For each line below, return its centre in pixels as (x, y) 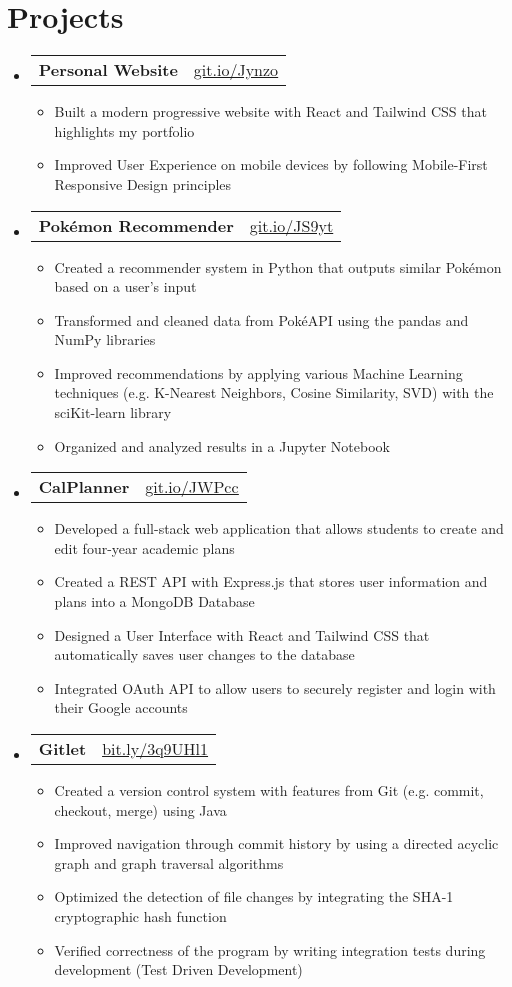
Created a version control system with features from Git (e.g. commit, (269, 790)
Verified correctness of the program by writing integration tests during (270, 949)
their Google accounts (121, 707)
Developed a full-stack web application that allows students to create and (279, 528)
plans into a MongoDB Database (154, 601)
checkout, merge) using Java (140, 809)
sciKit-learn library (113, 412)
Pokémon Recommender (136, 225)
